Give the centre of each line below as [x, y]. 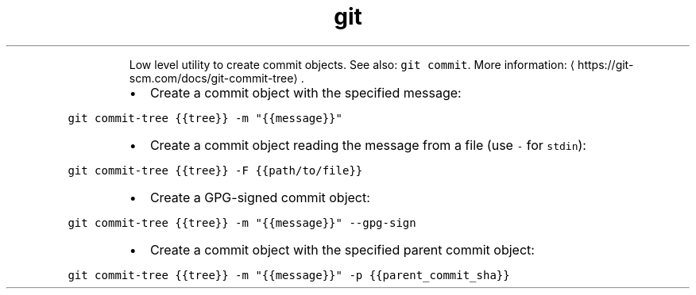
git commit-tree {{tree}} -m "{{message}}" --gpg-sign [242, 222]
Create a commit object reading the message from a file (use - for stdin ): [368, 145]
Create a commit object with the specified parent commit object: [342, 249]
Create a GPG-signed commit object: [260, 197]
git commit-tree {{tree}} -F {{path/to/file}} [215, 170]
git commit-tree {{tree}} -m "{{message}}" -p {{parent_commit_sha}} [289, 275]
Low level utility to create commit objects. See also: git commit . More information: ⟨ [352, 64]
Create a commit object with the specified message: [305, 92]
